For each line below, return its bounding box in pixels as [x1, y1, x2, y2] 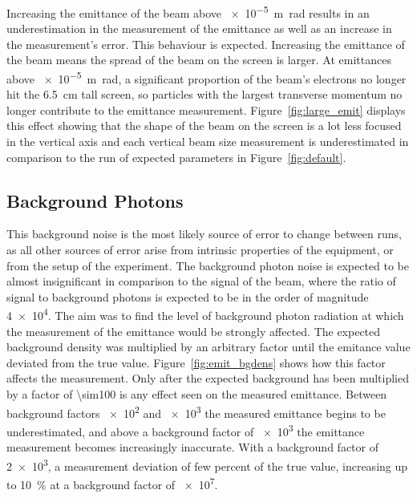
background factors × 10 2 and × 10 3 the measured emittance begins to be [6, 402, 386, 421]
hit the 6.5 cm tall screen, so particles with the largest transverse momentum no [6, 86, 403, 103]
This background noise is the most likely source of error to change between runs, [6, 225, 402, 242]
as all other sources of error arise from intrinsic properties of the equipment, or [6, 241, 394, 258]
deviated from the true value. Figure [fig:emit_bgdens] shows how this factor [6, 354, 386, 370]
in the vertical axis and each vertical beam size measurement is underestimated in [6, 133, 409, 150]
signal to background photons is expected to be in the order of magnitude [6, 288, 369, 305]
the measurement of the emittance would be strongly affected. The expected [6, 322, 381, 339]
